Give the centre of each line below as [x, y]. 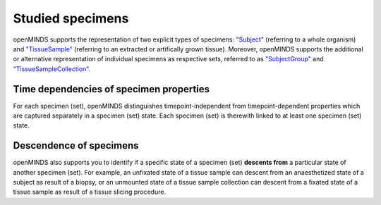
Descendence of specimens [76, 145]
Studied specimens [71, 18]
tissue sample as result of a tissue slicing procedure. [89, 192]
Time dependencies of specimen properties [111, 89]
